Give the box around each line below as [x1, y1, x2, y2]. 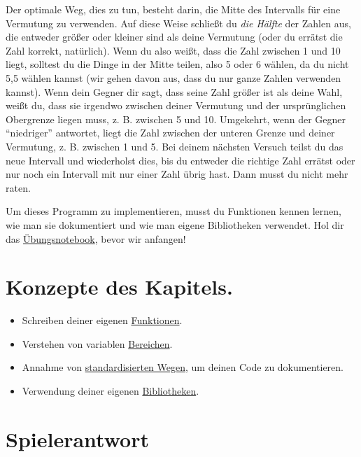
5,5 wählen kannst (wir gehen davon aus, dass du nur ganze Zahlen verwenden [6, 70, 341, 85]
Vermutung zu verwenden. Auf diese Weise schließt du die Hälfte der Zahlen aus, [6, 15, 351, 30]
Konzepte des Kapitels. [6, 272, 233, 301]
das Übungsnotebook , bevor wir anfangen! [6, 231, 186, 246]
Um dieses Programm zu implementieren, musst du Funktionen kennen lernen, [6, 204, 341, 218]
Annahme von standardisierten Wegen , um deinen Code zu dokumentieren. [22, 360, 344, 374]
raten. [6, 180, 31, 195]
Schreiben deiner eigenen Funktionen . [22, 313, 183, 328]
